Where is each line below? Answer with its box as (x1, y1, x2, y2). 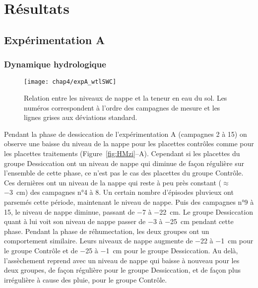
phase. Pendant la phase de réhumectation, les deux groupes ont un (4, 226, 209, 236)
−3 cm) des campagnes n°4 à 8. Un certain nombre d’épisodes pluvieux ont (4, 187, 234, 197)
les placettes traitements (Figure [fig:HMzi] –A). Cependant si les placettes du (4, 148, 240, 158)
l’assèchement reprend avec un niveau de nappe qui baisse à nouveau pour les (4, 255, 240, 265)
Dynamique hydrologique (4, 58, 106, 70)
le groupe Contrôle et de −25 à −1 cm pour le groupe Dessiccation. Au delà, (4, 245, 238, 255)
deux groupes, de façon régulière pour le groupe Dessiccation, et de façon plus (4, 265, 241, 275)
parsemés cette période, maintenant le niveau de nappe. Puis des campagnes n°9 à (4, 196, 254, 207)
